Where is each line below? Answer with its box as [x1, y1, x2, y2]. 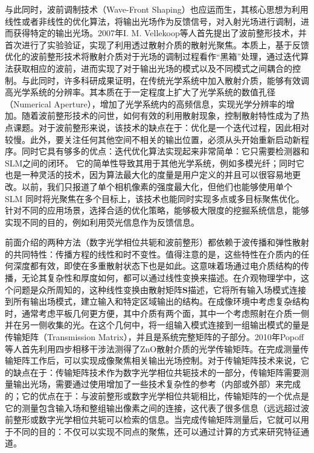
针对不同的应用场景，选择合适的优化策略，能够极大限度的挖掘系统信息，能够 [5, 204, 309, 217]
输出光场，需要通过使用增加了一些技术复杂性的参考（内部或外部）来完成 [13, 378, 301, 390]
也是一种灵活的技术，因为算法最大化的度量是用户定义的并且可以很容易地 [5, 168, 292, 181]
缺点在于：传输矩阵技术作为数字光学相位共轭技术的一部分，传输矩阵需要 [13, 366, 301, 378]
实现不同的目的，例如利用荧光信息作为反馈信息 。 [5, 215, 199, 228]
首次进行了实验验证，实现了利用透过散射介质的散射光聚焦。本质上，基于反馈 [5, 38, 309, 51]
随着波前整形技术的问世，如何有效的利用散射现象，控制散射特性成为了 [21, 109, 301, 122]
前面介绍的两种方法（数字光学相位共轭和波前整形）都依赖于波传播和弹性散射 [5, 236, 309, 249]
